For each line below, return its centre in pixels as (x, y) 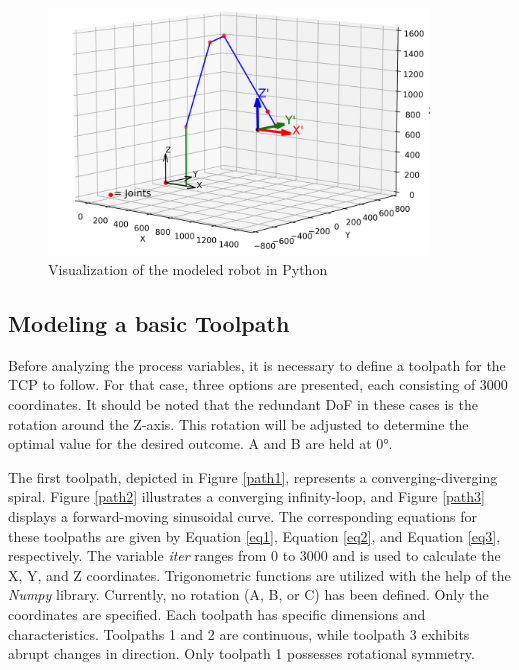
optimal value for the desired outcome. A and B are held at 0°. (200, 443)
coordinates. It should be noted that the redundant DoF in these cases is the (243, 404)
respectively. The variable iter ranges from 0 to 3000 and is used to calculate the (254, 555)
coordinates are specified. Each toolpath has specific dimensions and (217, 613)
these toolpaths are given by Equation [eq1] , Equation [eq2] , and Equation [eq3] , (254, 535)
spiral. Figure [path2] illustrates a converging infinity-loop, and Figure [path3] (246, 496)
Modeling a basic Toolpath (149, 323)
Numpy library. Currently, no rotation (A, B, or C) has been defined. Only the (248, 594)
